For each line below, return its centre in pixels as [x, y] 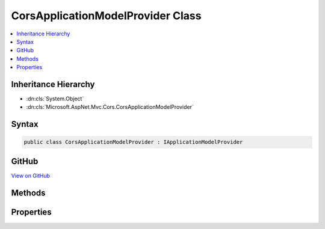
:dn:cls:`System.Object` [55, 99]
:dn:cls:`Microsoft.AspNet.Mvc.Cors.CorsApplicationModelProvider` [110, 107]
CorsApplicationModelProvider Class [106, 16]
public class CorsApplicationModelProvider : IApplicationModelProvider [133, 142]
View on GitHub [31, 176]
